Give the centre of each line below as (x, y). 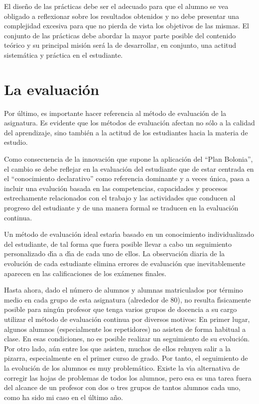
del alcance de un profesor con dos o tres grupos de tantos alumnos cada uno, (122, 387)
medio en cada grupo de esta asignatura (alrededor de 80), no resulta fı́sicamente (128, 299)
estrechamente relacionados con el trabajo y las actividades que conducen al (120, 198)
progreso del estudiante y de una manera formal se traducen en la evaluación (121, 208)
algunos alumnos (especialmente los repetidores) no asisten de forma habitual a (125, 329)
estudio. (16, 142)
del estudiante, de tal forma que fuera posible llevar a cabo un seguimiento (118, 244)
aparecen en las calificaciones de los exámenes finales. (85, 273)
